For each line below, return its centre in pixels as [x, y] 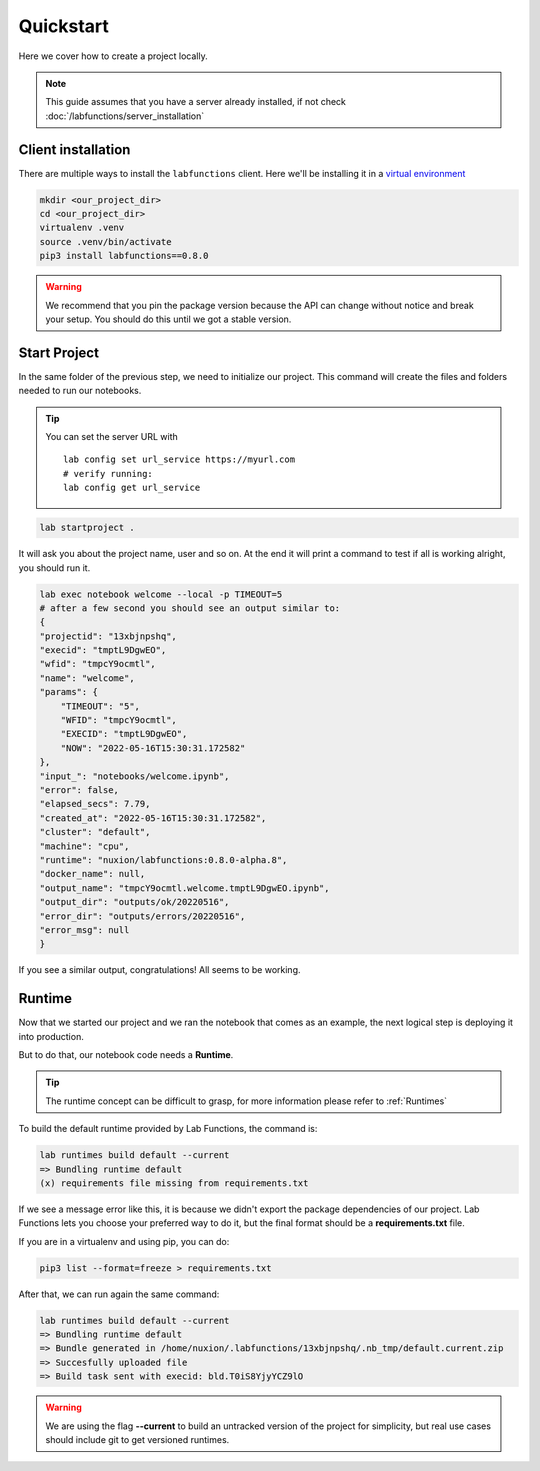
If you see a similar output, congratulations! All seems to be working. [159, 970]
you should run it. [54, 567]
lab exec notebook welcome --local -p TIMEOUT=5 [161, 594]
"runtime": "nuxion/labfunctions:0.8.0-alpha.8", [163, 859]
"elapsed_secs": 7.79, [95, 804]
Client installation [74, 149]
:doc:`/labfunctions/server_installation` [125, 116]
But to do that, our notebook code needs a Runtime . [126, 1054]
